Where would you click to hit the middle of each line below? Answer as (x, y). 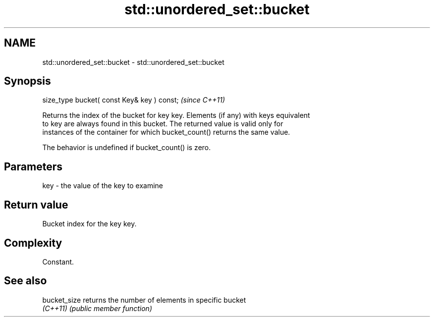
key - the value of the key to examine (103, 186)
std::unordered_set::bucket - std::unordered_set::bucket (133, 62)
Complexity (33, 243)
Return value (36, 205)
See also (26, 281)
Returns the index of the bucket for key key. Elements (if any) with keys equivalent (176, 115)
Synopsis (27, 81)
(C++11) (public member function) (97, 308)
